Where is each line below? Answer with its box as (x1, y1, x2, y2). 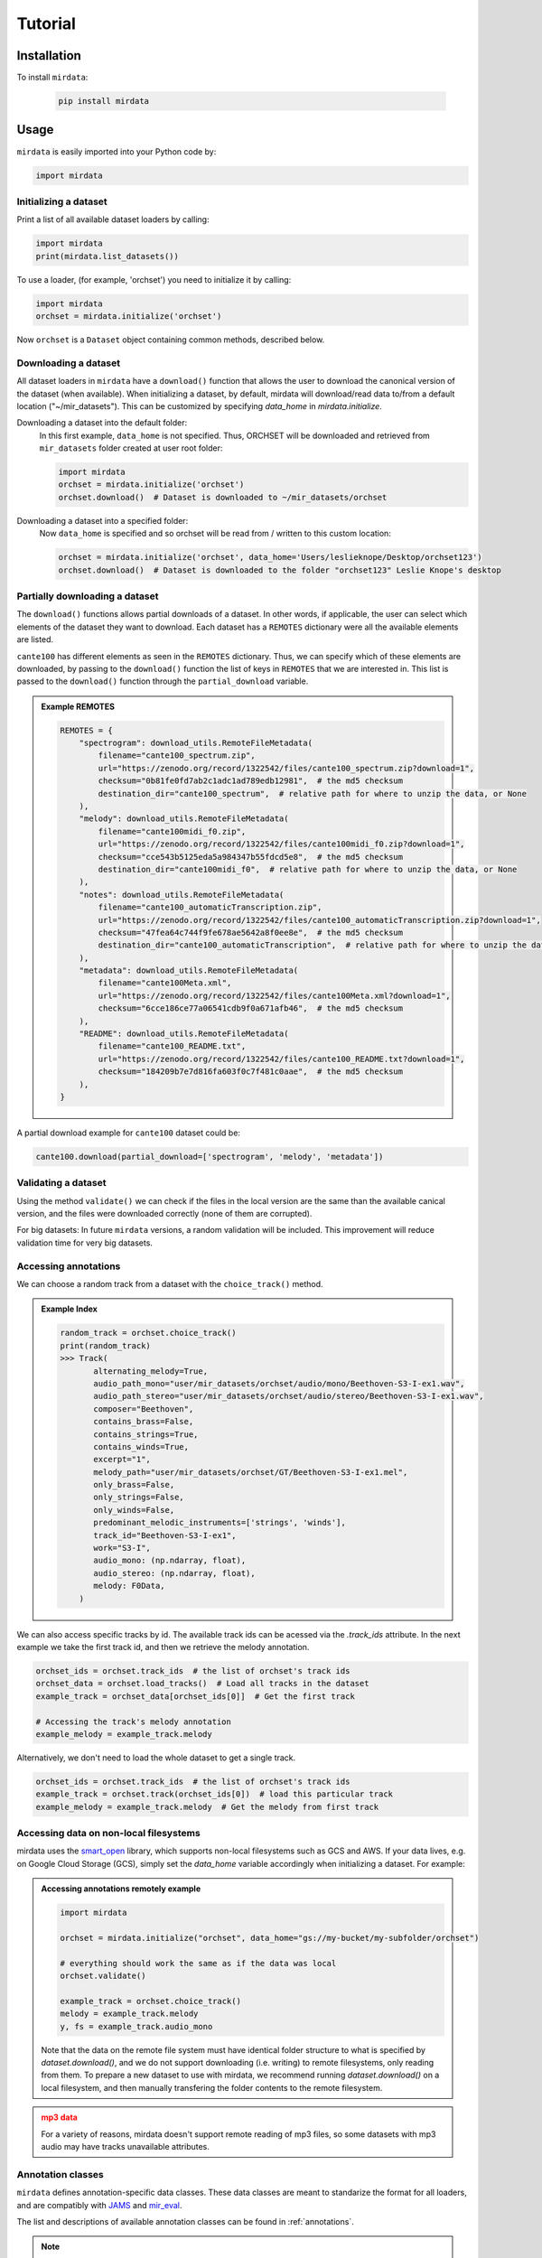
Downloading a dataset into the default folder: (16, 417, 188, 428)
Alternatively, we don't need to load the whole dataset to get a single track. (16, 1752, 296, 1763)
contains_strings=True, (93, 1429, 199, 1440)
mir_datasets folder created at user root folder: (39, 443, 223, 453)
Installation (16, 48, 81, 63)
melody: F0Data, (93, 1581, 166, 1591)
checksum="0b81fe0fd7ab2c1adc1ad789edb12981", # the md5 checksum (98, 776, 404, 786)
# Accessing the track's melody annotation (35, 1716, 232, 1727)
